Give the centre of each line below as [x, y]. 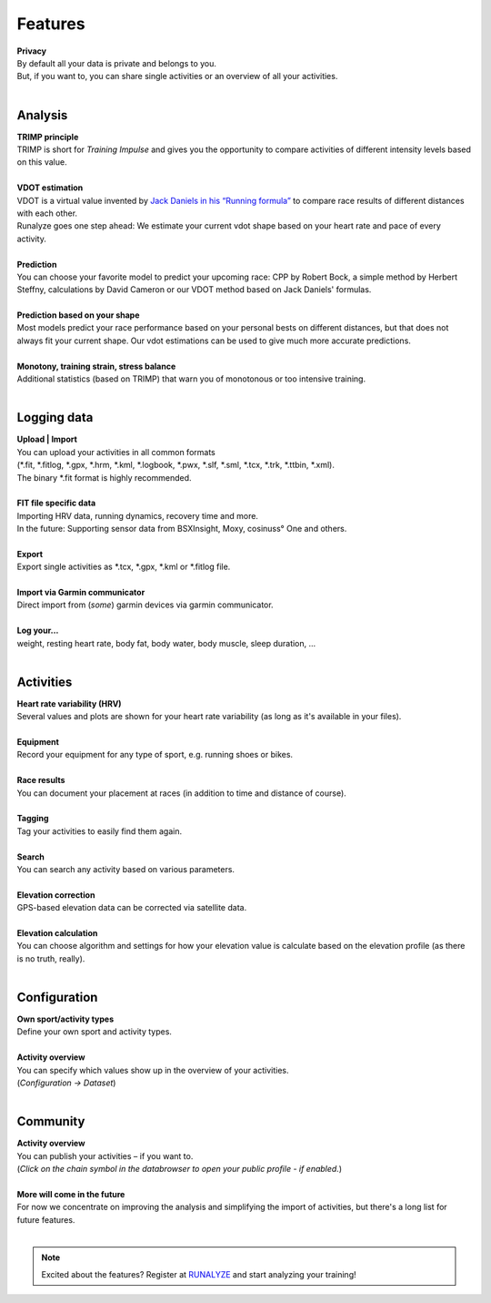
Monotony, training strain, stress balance [96, 366]
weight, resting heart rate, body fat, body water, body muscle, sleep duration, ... [166, 643]
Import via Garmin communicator [81, 593]
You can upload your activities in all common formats [116, 452]
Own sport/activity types [65, 1019]
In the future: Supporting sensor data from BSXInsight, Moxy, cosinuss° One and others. [182, 529]
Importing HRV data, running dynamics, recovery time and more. [138, 515]
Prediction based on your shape [78, 315]
